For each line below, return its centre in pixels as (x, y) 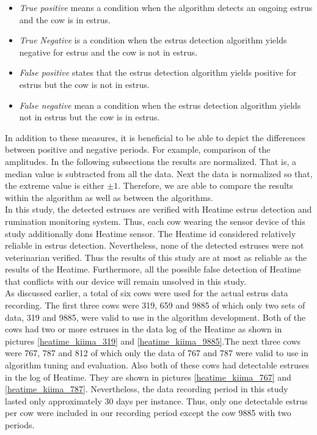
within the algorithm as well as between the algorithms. (109, 197)
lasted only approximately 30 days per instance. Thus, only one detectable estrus (156, 400)
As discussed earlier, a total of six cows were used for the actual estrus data (147, 293)
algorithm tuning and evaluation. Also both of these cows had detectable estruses (157, 365)
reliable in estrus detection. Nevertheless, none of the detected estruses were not (155, 245)
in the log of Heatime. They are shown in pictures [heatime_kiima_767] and (148, 377)
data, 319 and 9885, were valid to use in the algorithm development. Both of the (155, 317)
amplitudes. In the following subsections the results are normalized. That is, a (151, 161)
